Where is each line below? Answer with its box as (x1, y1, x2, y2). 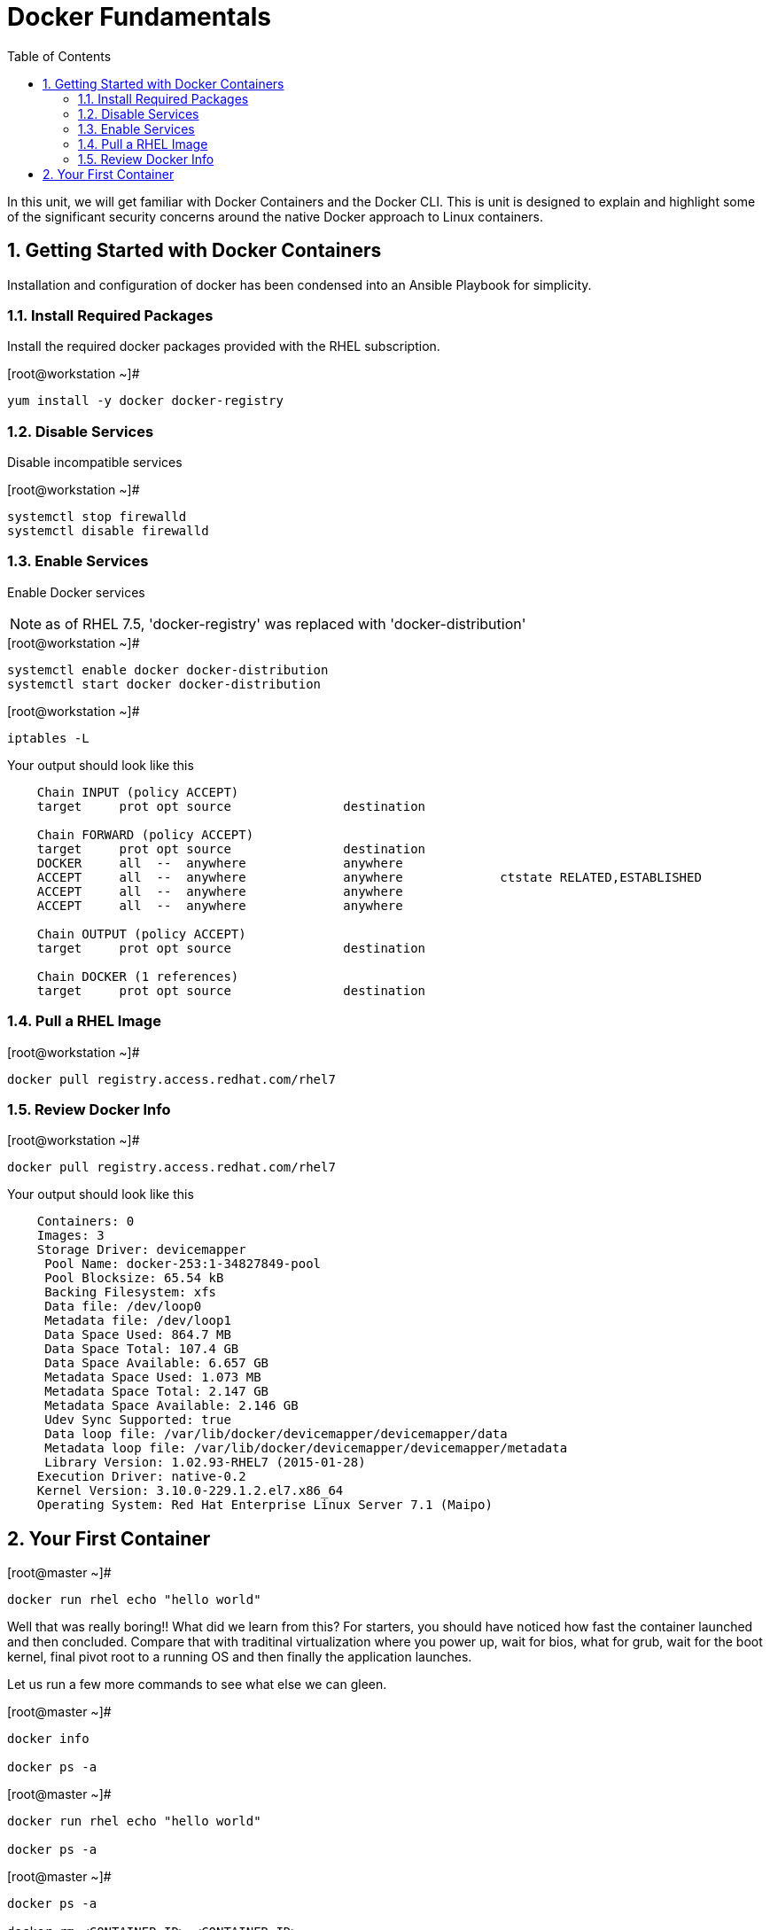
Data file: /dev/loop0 (44, 1299, 202, 1314)
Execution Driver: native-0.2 (36, 1469, 246, 1484)
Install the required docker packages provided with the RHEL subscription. (7, 339, 440, 354)
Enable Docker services (7, 584, 145, 600)
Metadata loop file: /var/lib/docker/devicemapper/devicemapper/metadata (44, 1441, 568, 1456)
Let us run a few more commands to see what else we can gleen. (7, 1677, 387, 1693)
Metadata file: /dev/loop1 (44, 1313, 231, 1328)
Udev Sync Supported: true (44, 1412, 231, 1428)
